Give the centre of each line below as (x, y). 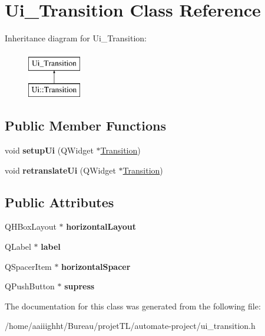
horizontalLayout (101, 226)
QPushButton (30, 286)
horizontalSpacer (96, 266)
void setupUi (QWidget (49, 150)
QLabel (18, 247)
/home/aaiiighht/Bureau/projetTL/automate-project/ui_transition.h (130, 326)
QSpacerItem (28, 266)
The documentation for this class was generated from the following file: (133, 306)
